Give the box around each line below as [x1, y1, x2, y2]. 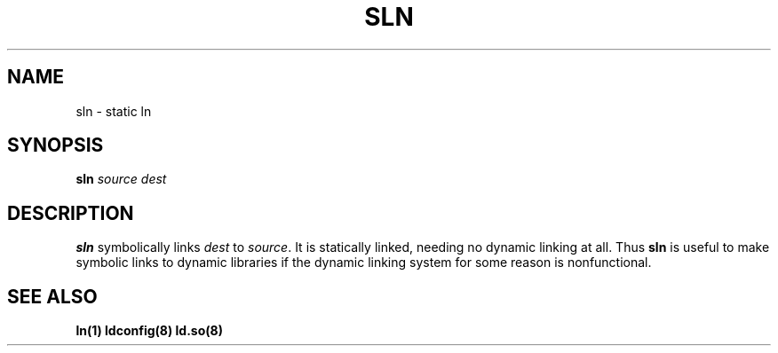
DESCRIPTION [7, 201, 134, 224]
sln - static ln [75, 103, 152, 119]
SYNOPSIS [7, 134, 104, 157]
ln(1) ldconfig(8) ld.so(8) [75, 323, 223, 339]
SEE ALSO [7, 285, 98, 308]
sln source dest [75, 171, 167, 187]
